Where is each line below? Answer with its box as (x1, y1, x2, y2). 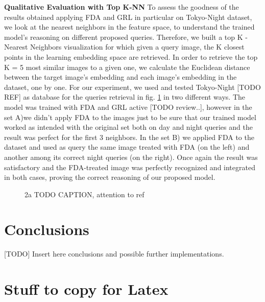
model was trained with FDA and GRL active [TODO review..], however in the (4, 101, 252, 112)
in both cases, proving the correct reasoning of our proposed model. (4, 172, 215, 182)
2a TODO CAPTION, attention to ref (25, 189, 144, 199)
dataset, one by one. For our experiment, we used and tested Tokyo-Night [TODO (4, 81, 261, 92)
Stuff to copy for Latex (4, 278, 168, 299)
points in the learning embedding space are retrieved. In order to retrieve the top (4, 51, 258, 62)
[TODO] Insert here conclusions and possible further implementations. (4, 248, 224, 259)
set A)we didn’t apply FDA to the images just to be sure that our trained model (4, 111, 256, 122)
